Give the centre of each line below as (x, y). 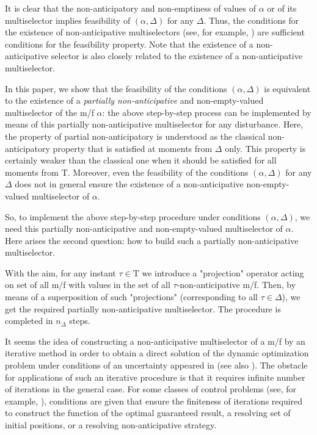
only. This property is (265, 148)
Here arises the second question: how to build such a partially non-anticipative (152, 240)
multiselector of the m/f (49, 112)
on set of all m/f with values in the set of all (88, 285)
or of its (282, 8)
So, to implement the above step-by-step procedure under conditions (133, 216)
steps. (80, 321)
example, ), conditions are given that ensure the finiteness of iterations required (154, 401)
